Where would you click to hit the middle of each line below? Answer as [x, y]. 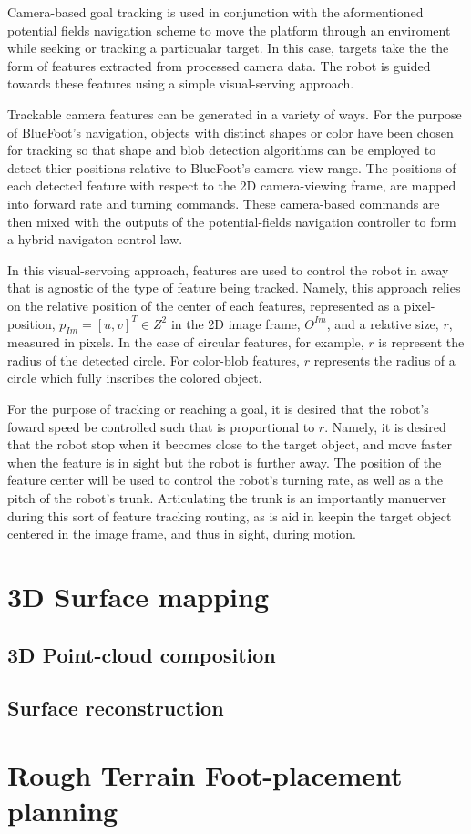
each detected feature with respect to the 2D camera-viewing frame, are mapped [232, 185]
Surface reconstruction [116, 708]
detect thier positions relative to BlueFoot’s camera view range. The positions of [232, 167]
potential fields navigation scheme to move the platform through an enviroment [229, 30]
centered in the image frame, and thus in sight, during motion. [182, 534]
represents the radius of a [384, 360]
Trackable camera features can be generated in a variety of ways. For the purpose [235, 113]
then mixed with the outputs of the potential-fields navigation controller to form [232, 221]
